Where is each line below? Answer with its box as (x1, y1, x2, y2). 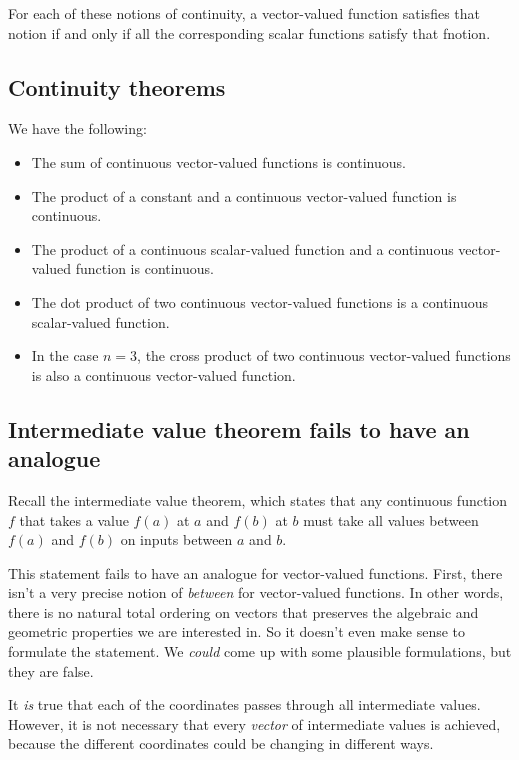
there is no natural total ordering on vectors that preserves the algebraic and (8, 601, 479, 622)
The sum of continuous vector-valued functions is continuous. (31, 151, 406, 172)
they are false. (8, 660, 94, 681)
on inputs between (120, 529, 233, 550)
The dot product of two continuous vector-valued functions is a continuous (31, 291, 488, 312)
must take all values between (303, 509, 479, 530)
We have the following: (8, 118, 147, 139)
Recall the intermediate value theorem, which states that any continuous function (8, 489, 508, 510)
